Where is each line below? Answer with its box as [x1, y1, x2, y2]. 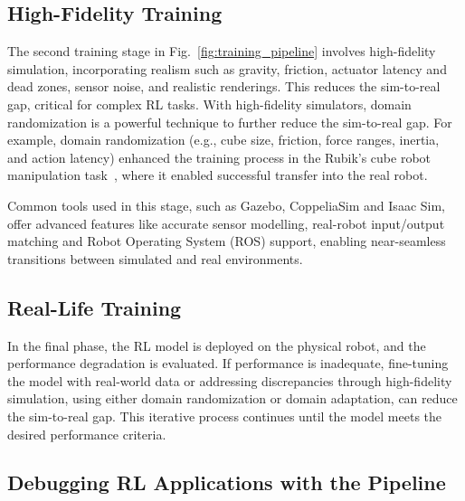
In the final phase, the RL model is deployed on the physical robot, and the [7, 336, 426, 354]
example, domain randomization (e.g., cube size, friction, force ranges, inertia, [7, 130, 440, 149]
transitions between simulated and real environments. [7, 249, 303, 268]
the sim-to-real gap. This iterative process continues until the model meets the [7, 406, 442, 425]
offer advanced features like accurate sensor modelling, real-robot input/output [7, 213, 445, 232]
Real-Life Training [7, 293, 182, 321]
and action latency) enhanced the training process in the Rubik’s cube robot [7, 147, 432, 166]
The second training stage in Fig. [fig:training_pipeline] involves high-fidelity [7, 42, 436, 61]
